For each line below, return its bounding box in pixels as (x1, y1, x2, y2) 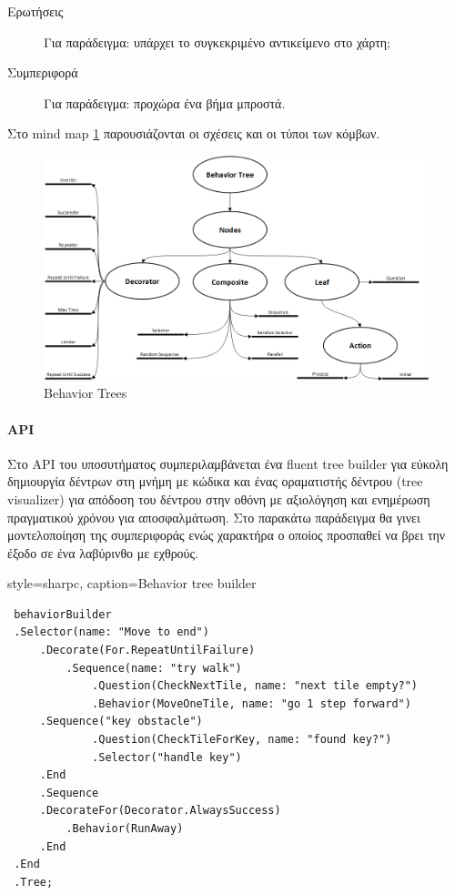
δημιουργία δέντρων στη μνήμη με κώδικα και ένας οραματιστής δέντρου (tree (7, 472, 423, 491)
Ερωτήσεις (7, 2, 64, 20)
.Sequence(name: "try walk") (66, 661, 242, 675)
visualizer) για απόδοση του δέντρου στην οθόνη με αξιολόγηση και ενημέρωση (7, 489, 430, 508)
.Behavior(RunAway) (66, 822, 184, 835)
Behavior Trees (44, 383, 127, 402)
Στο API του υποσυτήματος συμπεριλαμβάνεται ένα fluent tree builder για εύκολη (7, 453, 449, 473)
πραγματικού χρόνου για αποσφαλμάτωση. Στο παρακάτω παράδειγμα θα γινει (7, 507, 420, 526)
